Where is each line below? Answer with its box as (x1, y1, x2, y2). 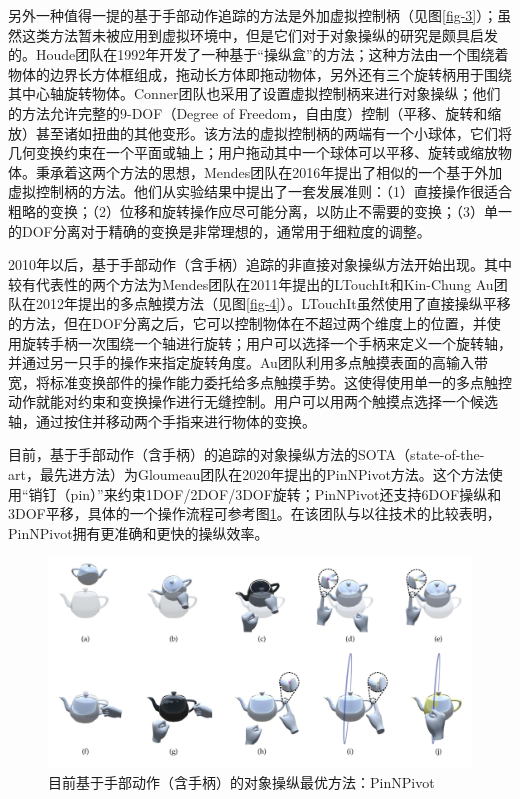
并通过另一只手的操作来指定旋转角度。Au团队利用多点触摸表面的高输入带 (8, 352, 488, 373)
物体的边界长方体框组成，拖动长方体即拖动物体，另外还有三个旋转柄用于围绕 (8, 63, 512, 84)
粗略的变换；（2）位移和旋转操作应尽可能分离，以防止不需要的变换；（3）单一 (8, 200, 512, 221)
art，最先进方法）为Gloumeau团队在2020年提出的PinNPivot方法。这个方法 (8, 464, 489, 485)
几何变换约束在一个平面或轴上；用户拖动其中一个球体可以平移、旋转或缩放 (8, 142, 498, 163)
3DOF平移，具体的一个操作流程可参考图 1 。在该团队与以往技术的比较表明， (8, 503, 501, 524)
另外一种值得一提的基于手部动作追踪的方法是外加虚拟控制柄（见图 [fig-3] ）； (8, 5, 498, 25)
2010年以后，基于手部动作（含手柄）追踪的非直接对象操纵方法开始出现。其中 (8, 254, 512, 275)
